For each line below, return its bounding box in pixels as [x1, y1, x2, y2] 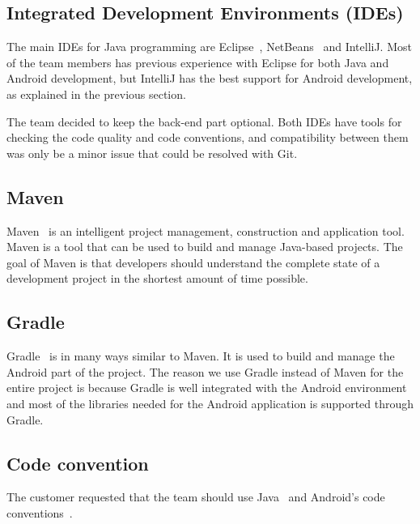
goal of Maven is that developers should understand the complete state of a [6, 253, 380, 271]
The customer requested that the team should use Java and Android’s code [6, 488, 385, 505]
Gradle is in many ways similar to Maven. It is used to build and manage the [6, 347, 395, 364]
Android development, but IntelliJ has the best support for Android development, [6, 70, 413, 87]
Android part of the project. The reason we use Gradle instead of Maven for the [6, 363, 404, 380]
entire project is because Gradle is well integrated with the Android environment [6, 379, 407, 396]
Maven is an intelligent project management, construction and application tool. [6, 222, 405, 239]
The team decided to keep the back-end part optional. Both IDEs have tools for [6, 113, 402, 130]
